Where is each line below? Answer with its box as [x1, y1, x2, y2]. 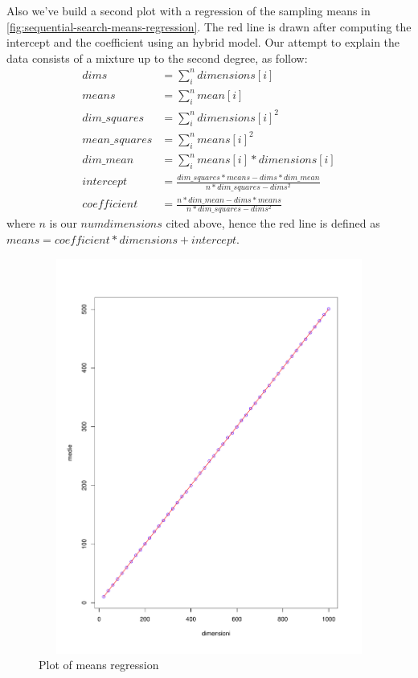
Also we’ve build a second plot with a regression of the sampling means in [6, 2, 371, 18]
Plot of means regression [39, 656, 159, 673]
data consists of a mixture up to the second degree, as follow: [6, 49, 308, 66]
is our [49, 215, 77, 232]
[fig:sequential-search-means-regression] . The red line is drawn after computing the [6, 18, 412, 35]
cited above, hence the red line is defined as [166, 215, 380, 232]
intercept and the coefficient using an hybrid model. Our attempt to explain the [6, 34, 400, 51]
